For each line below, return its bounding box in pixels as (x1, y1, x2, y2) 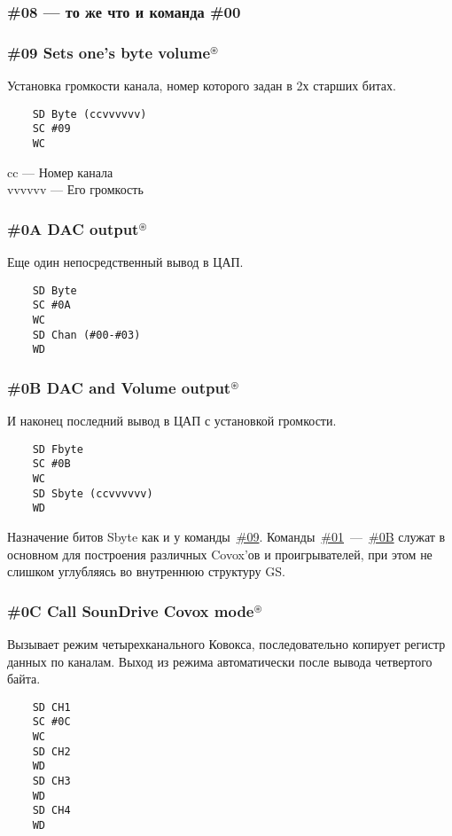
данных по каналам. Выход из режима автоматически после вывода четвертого (7, 652, 433, 670)
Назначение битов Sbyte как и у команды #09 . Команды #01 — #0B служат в (7, 527, 446, 545)
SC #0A (32, 299, 71, 312)
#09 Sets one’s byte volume (7, 41, 211, 63)
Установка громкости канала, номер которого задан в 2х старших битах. (7, 76, 396, 95)
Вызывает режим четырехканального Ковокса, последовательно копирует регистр (7, 635, 446, 652)
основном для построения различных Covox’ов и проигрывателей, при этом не (7, 544, 433, 563)
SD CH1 (32, 700, 71, 714)
